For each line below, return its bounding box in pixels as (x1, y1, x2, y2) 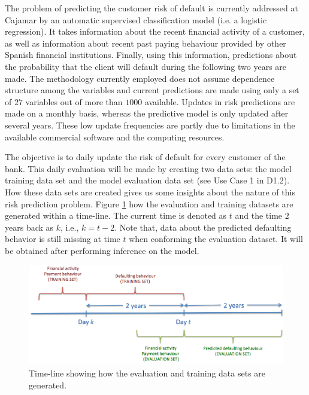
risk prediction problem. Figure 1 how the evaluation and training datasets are (5, 197, 293, 210)
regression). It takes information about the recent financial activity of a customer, (5, 25, 305, 38)
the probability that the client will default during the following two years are (5, 60, 287, 72)
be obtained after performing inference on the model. (5, 244, 199, 256)
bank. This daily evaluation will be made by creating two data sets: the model (5, 162, 292, 174)
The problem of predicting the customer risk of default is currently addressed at (5, 2, 298, 14)
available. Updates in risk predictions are (144, 95, 295, 108)
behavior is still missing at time (5, 232, 120, 245)
